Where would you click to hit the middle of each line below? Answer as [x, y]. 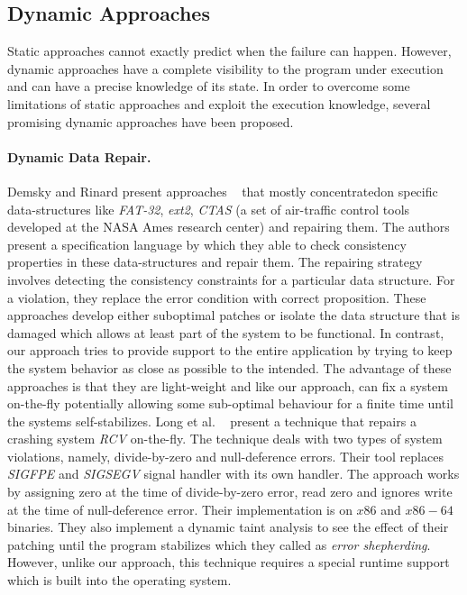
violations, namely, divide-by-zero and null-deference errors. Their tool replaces [225, 456]
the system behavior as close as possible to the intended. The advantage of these [229, 367]
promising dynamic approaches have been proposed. [151, 121]
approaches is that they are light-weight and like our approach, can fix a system [228, 385]
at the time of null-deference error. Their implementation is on [180, 509]
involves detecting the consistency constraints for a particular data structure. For [231, 279]
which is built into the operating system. [119, 580]
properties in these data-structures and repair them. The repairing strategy [215, 262]
